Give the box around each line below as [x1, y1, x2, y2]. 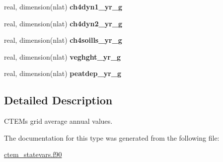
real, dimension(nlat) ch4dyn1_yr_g [4, 1, 123, 11]
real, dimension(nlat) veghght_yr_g [4, 51, 121, 62]
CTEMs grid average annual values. [4, 116, 113, 126]
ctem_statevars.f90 [4, 149, 62, 160]
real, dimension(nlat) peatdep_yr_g [4, 68, 122, 79]
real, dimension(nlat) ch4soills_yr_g [4, 35, 122, 45]
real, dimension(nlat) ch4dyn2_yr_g [4, 18, 123, 28]
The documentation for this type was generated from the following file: [4, 132, 220, 143]
